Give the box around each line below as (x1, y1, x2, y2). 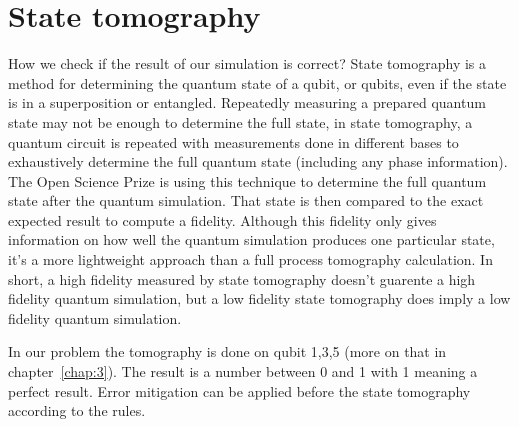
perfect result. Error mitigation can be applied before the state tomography (8, 380, 471, 401)
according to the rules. (8, 400, 146, 421)
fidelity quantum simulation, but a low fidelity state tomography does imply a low (8, 288, 511, 309)
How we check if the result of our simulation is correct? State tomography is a (8, 53, 487, 74)
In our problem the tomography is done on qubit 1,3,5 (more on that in (8, 341, 447, 362)
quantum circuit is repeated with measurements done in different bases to (8, 131, 459, 152)
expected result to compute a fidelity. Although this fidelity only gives (8, 209, 437, 230)
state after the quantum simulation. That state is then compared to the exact (8, 190, 484, 211)
